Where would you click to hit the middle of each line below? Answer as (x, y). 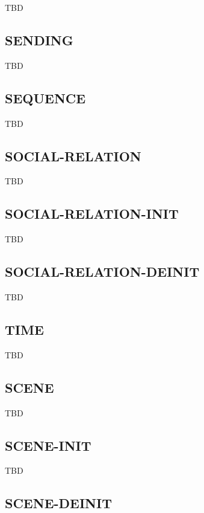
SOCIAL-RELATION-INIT (92, 214)
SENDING (39, 40)
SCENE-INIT (48, 445)
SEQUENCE (45, 98)
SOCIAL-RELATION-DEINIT (102, 272)
